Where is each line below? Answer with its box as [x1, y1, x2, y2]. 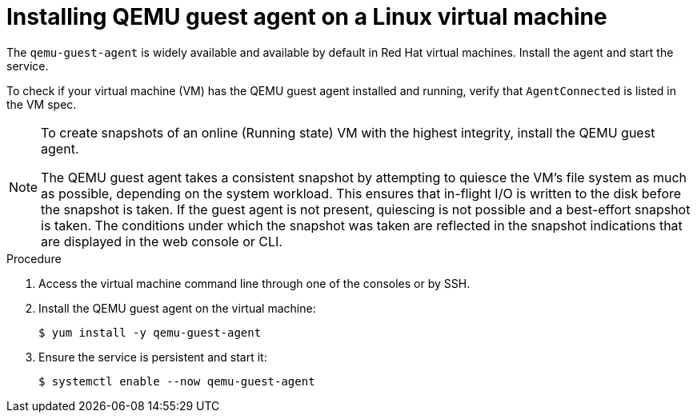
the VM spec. [6, 97, 77, 111]
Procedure [6, 251, 62, 265]
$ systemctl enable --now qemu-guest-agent [38, 374, 315, 388]
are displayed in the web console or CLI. [41, 233, 282, 249]
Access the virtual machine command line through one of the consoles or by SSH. [38, 276, 471, 290]
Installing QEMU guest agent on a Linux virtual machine [6, 3, 607, 30]
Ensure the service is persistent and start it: [38, 349, 267, 364]
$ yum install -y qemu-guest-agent [38, 325, 262, 339]
